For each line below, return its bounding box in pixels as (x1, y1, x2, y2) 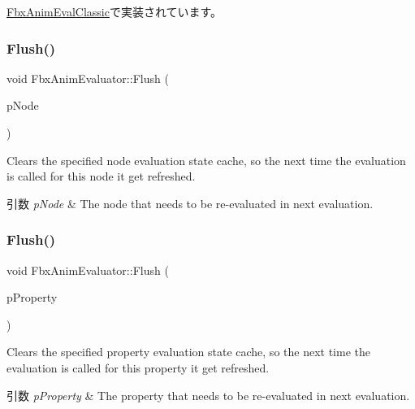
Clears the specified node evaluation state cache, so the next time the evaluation (6, 151, 406, 168)
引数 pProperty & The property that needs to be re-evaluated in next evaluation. (6, 386, 410, 403)
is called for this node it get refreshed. (6, 168, 196, 185)
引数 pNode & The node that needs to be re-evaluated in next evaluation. (6, 194, 374, 211)
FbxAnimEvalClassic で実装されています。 (6, 3, 223, 20)
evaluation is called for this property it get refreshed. (6, 359, 270, 376)
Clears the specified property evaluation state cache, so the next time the (6, 343, 370, 360)
